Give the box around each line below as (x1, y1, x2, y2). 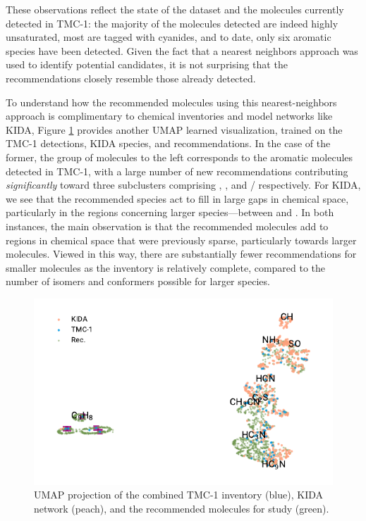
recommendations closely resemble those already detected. (6, 70, 256, 85)
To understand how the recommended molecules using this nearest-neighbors (6, 94, 337, 109)
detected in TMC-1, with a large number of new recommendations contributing (6, 163, 348, 178)
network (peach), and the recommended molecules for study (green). (34, 501, 329, 516)
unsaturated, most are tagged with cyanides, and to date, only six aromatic (6, 30, 331, 44)
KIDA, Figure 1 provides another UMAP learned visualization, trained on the (6, 122, 343, 137)
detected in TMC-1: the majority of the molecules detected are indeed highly (6, 15, 338, 30)
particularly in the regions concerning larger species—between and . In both (6, 205, 334, 220)
